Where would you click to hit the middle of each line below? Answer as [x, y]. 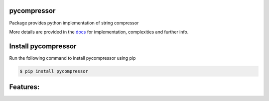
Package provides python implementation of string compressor [74, 23]
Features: [24, 87]
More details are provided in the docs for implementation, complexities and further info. [99, 32]
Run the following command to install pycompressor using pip [72, 58]
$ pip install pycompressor [54, 71]
